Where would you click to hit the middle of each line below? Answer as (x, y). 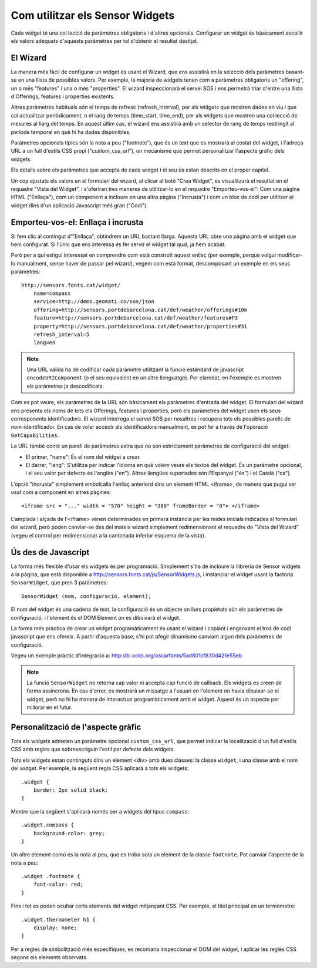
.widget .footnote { (51, 876)
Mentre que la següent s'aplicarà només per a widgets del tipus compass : (100, 811)
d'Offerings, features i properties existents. (63, 96)
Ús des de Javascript (50, 552)
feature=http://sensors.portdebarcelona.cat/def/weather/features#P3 (136, 318)
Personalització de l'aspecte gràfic (76, 727)
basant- (295, 72)
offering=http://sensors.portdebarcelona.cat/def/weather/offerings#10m (140, 310)
